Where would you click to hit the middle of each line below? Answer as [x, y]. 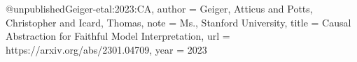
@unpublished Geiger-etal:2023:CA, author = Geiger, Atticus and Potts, [159, 8]
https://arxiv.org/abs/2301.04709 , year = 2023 [106, 49]
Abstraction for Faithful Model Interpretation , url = [118, 36]
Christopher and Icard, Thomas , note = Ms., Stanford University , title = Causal [178, 22]
